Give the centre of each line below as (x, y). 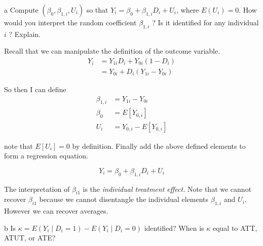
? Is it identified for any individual (205, 22)
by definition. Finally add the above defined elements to (159, 146)
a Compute (21, 10)
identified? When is (174, 228)
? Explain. (25, 34)
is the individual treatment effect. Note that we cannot (167, 189)
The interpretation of (37, 189)
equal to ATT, (235, 228)
